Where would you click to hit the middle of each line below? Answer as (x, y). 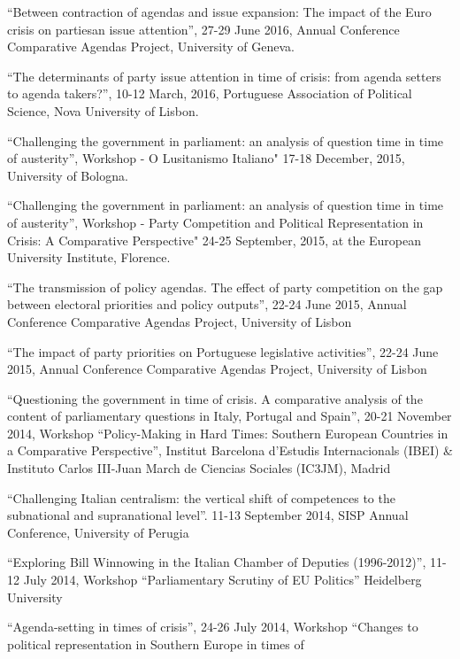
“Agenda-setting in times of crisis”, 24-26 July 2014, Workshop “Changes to (213, 627)
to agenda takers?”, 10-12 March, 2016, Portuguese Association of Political (210, 93)
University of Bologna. (68, 175)
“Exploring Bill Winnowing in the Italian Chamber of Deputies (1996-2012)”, (217, 562)
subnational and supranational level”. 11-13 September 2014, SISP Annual (208, 515)
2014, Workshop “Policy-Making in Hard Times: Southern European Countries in (228, 433)
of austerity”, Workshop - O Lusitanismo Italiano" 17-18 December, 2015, (206, 158)
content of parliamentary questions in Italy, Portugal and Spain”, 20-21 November (230, 416)
